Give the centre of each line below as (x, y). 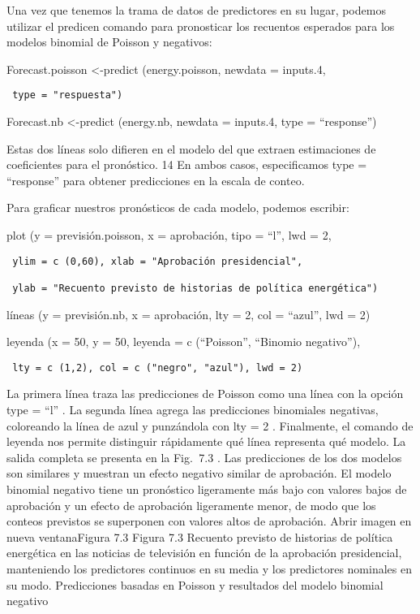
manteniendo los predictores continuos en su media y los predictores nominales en (209, 568)
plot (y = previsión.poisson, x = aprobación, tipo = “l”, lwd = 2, (169, 235)
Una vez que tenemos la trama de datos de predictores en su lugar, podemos (196, 10)
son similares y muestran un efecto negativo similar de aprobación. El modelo (199, 473)
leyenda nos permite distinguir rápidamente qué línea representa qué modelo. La (206, 441)
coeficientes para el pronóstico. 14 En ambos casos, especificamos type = (187, 164)
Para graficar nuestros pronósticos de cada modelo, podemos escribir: (178, 208)
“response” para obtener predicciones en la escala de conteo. (156, 180)
